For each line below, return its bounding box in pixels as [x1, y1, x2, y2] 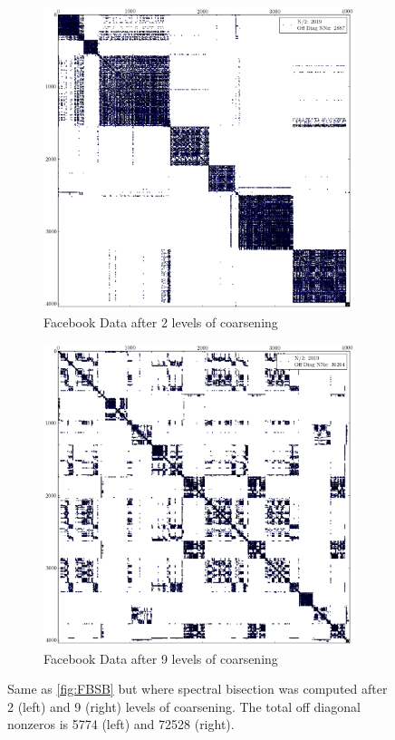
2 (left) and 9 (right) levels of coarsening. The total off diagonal [7, 696, 361, 716]
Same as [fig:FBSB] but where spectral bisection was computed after [7, 679, 388, 698]
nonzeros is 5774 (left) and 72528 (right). [7, 715, 235, 734]
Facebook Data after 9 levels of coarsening [43, 648, 278, 667]
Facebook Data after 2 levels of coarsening [43, 312, 278, 331]
